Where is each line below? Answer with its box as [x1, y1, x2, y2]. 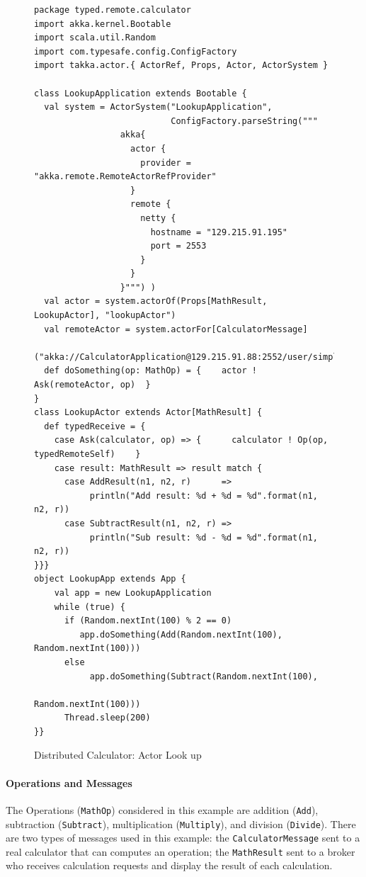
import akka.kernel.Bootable [34, 18, 171, 29]
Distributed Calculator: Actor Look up [34, 747, 202, 762]
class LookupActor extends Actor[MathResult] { [34, 407, 263, 418]
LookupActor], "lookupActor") [34, 310, 176, 321]
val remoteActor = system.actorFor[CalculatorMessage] [44, 324, 308, 334]
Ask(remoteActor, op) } [34, 380, 151, 390]
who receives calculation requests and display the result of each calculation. [6, 858, 333, 873]
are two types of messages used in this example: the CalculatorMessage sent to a [6, 830, 360, 845]
